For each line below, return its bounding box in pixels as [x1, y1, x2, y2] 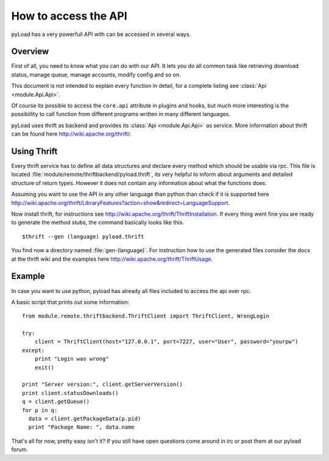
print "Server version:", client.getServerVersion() [22, 381, 183, 388]
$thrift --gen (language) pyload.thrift [22, 233, 144, 240]
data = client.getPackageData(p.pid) [28, 415, 141, 422]
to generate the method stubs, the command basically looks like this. [11, 219, 184, 226]
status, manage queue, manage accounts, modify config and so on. [11, 71, 181, 78]
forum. [11, 446, 29, 453]
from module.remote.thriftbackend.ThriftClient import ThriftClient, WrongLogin [22, 313, 270, 320]
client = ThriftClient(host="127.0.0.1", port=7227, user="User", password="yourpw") [34, 338, 299, 345]
